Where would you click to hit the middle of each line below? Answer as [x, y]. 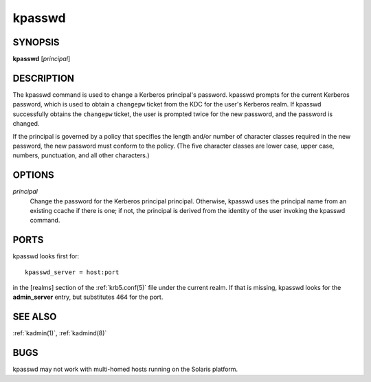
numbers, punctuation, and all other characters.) [81, 155]
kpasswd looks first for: [46, 256]
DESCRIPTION [44, 78]
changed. [26, 124]
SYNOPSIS [36, 42]
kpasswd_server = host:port [72, 272]
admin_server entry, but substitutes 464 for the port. [88, 297]
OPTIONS [33, 175]
